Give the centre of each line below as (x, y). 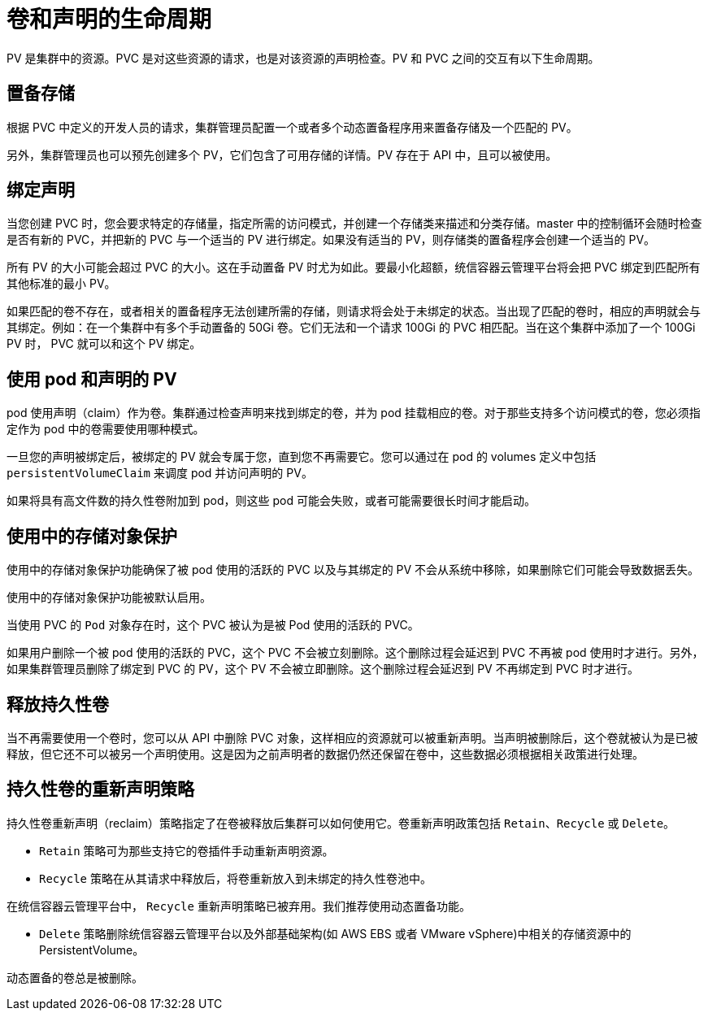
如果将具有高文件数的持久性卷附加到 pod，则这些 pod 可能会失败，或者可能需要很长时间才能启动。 (271, 501)
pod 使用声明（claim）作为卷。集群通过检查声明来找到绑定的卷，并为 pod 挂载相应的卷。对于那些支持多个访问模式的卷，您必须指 (354, 413)
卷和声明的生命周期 (109, 20)
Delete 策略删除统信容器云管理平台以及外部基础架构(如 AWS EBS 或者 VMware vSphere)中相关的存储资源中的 (335, 933)
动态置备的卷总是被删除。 (75, 977)
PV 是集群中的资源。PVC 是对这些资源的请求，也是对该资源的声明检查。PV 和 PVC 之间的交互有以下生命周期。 (303, 58)
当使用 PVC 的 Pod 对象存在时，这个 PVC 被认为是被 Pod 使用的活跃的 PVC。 (213, 625)
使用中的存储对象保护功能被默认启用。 (109, 598)
